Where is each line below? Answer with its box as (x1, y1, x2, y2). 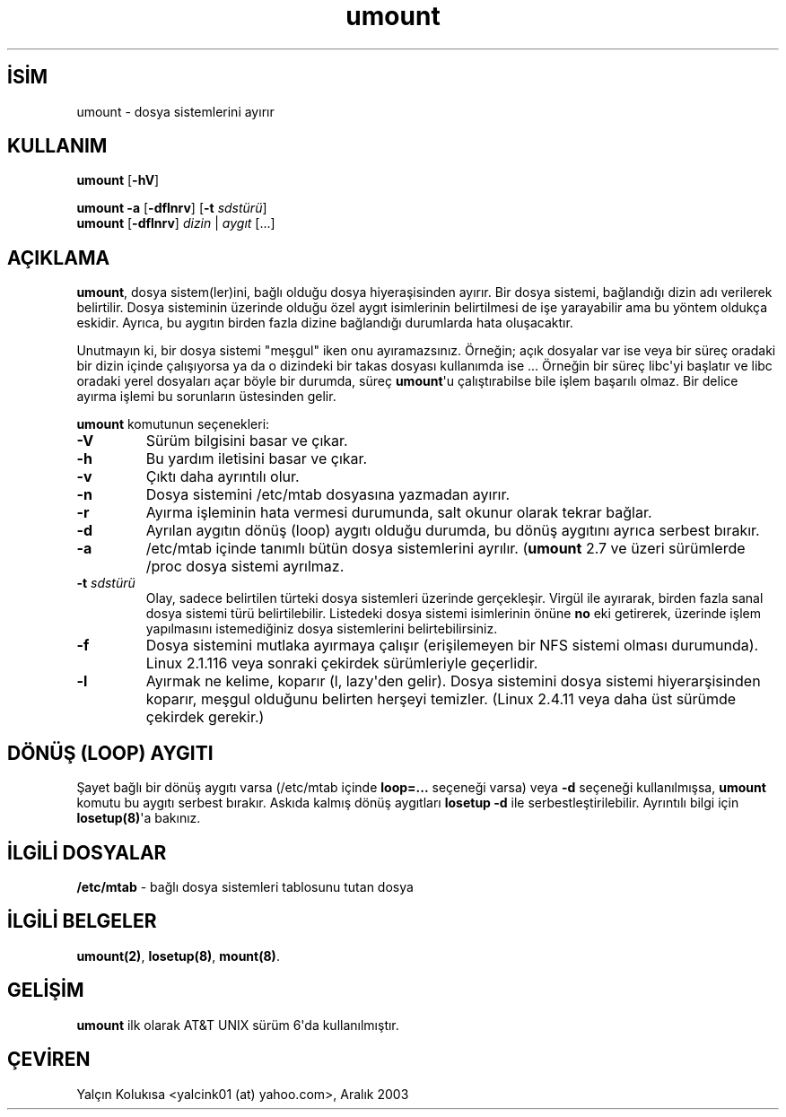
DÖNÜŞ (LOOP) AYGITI (7, 741, 214, 764)
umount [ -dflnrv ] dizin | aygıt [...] (76, 215, 275, 231)
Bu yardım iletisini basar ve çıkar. (145, 449, 368, 468)
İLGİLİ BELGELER (7, 910, 157, 933)
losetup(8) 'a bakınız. (76, 810, 201, 826)
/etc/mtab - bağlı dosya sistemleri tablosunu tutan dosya (76, 878, 414, 894)
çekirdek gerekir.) (145, 708, 265, 727)
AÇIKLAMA (7, 246, 110, 269)
